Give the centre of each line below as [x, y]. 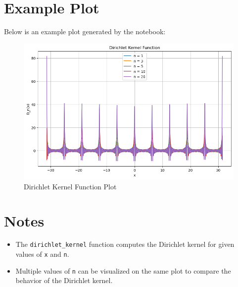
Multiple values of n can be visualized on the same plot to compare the [123, 270]
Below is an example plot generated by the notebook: [85, 31]
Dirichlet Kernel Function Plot [70, 186]
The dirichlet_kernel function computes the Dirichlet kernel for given [125, 244]
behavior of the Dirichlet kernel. [64, 280]
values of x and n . [42, 254]
